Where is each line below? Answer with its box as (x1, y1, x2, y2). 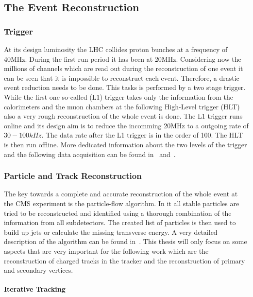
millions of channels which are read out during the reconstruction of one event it (4, 63, 243, 73)
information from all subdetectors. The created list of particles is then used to (4, 217, 236, 227)
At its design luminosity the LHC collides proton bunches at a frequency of (4, 44, 228, 54)
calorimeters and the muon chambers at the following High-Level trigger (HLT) (4, 101, 240, 111)
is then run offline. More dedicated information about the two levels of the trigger (4, 139, 247, 149)
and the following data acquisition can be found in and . (4, 149, 176, 159)
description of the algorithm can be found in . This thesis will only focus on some (4, 236, 247, 246)
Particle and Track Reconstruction (4, 170, 142, 182)
